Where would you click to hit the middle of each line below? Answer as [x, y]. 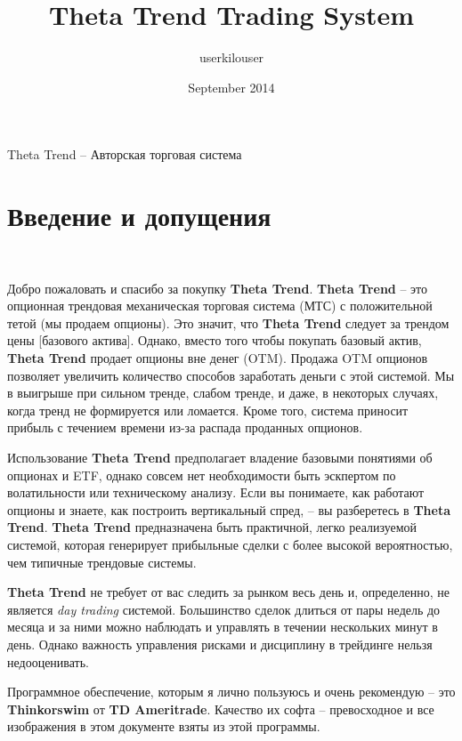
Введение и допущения [139, 216]
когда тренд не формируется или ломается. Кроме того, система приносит [208, 410]
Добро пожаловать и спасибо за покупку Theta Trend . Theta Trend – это [218, 288]
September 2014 [231, 87]
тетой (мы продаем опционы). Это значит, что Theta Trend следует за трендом [228, 322]
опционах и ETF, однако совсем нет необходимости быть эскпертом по [202, 475]
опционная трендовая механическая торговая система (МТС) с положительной [220, 306]
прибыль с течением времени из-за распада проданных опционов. [185, 427]
